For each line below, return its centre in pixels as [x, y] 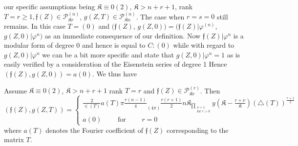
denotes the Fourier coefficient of [95, 130]
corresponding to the [198, 130]
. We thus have [114, 73]
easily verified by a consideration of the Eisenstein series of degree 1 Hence [116, 64]
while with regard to [204, 45]
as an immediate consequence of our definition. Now [123, 35]
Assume [16, 90]
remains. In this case [35, 26]
